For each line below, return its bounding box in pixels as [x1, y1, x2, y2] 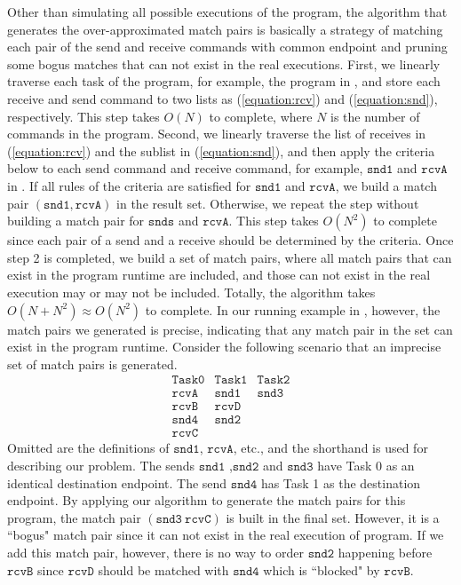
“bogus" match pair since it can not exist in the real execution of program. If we [7, 526, 444, 544]
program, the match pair [7, 508, 141, 526]
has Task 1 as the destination [260, 473, 421, 492]
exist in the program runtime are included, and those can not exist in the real [7, 265, 431, 284]
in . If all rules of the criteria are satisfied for [7, 176, 251, 194]
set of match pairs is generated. [7, 354, 178, 373]
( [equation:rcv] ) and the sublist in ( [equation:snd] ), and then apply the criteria [7, 141, 435, 160]
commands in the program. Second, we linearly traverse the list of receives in [7, 124, 426, 143]
